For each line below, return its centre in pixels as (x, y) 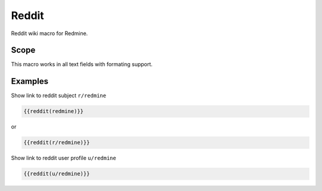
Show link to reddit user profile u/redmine (64, 158)
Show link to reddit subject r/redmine (59, 96)
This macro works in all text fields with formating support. (82, 64)
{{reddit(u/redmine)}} (57, 174)
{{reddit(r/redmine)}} (57, 143)
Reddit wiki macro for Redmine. (49, 33)
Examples (30, 81)
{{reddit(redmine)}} (53, 111)
